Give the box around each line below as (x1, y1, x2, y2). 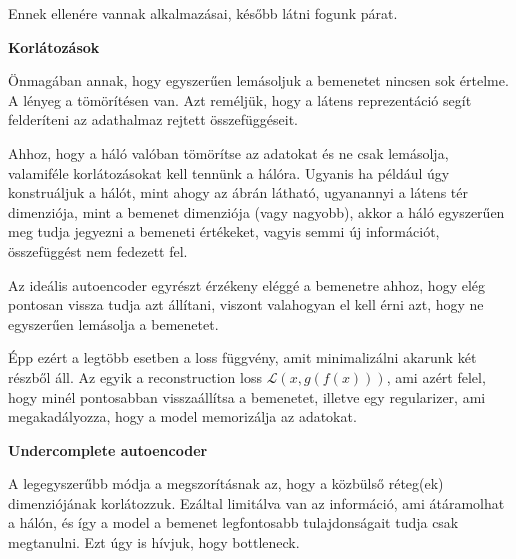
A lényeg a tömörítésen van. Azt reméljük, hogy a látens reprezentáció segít (8, 89, 472, 110)
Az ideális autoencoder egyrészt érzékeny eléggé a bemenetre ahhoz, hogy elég (8, 274, 486, 295)
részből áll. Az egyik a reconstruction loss (8, 366, 262, 387)
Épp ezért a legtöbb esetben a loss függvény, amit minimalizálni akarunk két (8, 347, 477, 368)
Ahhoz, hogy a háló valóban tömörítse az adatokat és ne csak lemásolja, (8, 142, 449, 163)
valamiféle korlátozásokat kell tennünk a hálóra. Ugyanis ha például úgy (8, 162, 450, 183)
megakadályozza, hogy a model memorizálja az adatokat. (8, 406, 357, 427)
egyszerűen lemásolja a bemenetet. (8, 313, 219, 334)
